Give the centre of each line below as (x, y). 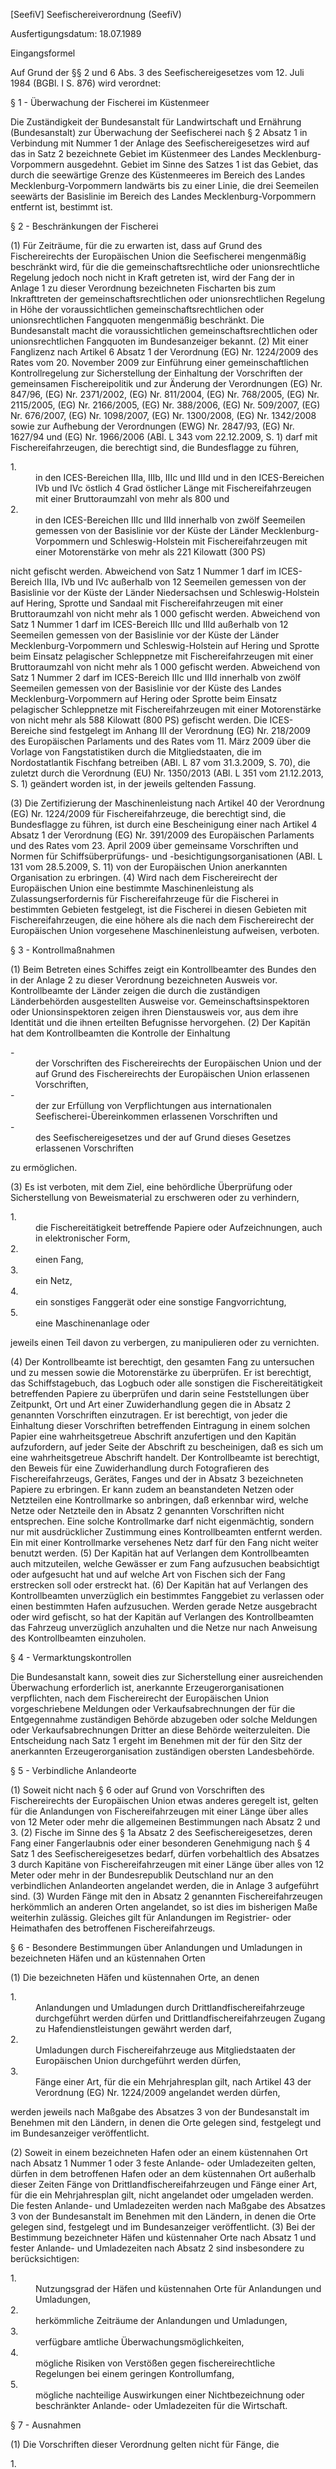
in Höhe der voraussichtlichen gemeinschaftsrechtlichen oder (137, 309)
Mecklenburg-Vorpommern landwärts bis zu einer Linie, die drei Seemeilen (165, 185)
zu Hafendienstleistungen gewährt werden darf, (133, 2028)
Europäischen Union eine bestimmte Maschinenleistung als (132, 888)
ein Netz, (54, 1280)
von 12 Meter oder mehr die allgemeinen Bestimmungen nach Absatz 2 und (165, 1822)
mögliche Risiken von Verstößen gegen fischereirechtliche (155, 2363)
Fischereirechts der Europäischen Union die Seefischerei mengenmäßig (158, 256)
